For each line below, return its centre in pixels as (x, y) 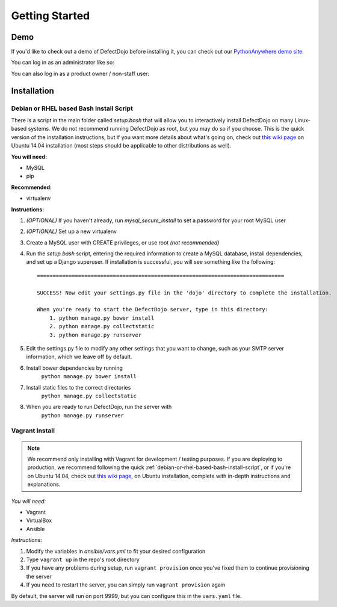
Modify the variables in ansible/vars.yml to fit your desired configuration (116, 551)
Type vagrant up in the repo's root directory (83, 559)
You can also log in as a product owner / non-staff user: (80, 73)
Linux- (303, 120)
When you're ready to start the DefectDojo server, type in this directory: (153, 310)
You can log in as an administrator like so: (63, 63)
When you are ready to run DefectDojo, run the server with (99, 407)
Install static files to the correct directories (79, 387)
